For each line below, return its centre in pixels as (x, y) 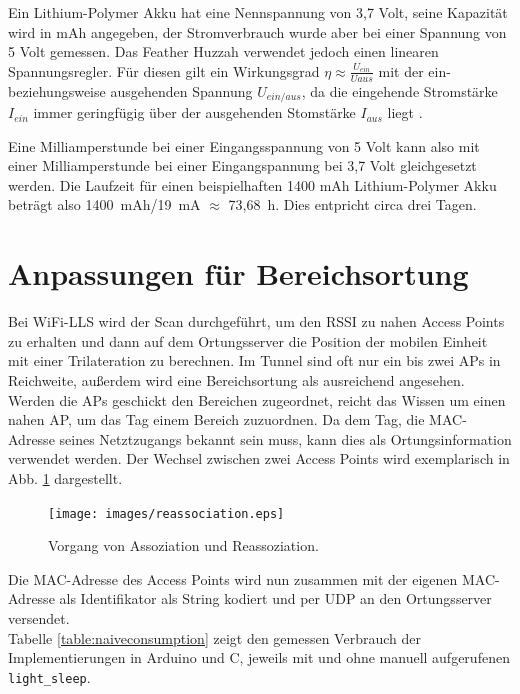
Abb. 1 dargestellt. (65, 477)
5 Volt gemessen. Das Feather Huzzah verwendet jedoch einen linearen (223, 51)
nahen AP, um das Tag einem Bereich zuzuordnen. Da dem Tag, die (216, 419)
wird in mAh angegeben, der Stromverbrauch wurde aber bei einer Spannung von (257, 31)
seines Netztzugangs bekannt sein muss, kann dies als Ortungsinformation (285, 438)
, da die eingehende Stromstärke (399, 90)
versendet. (39, 617)
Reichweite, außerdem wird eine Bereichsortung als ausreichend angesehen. (236, 379)
